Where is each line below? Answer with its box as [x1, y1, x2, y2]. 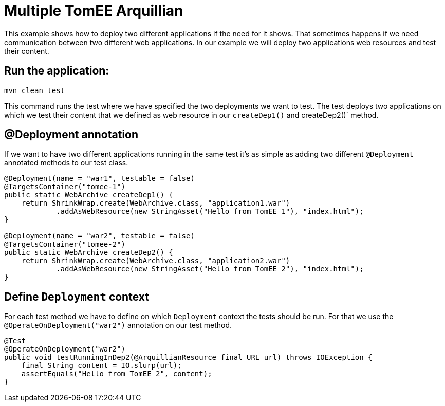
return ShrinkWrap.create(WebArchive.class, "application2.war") [21, 256, 290, 265]
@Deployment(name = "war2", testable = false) [4, 232, 195, 241]
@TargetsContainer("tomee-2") [4, 240, 126, 249]
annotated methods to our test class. [4, 158, 128, 168]
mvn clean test [4, 86, 65, 95]
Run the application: [4, 64, 109, 78]
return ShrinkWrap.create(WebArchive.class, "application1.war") [21, 199, 290, 208]
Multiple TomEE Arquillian [4, 2, 183, 20]
